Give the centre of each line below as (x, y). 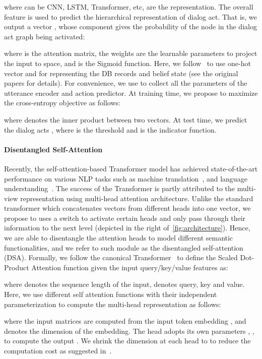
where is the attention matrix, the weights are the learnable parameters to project (131, 53)
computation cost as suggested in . (58, 351)
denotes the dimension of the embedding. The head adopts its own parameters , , (129, 331)
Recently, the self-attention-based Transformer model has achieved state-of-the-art (131, 168)
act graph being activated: (45, 36)
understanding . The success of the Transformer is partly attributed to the (120, 188)
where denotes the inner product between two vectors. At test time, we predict (126, 119)
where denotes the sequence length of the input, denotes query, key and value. (124, 284)
